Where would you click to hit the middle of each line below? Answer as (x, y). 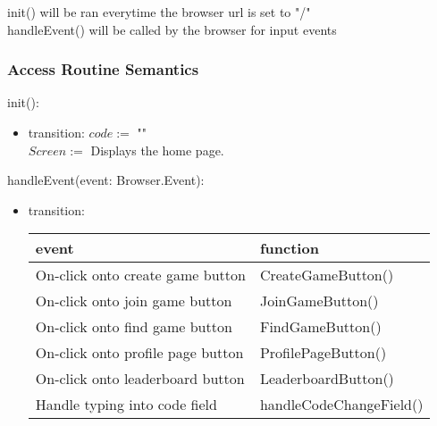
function (289, 248)
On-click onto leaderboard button (140, 379)
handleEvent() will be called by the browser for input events (172, 29)
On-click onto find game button (134, 327)
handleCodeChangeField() (341, 405)
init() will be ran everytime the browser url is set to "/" (159, 12)
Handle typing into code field (126, 405)
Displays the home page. (157, 150)
